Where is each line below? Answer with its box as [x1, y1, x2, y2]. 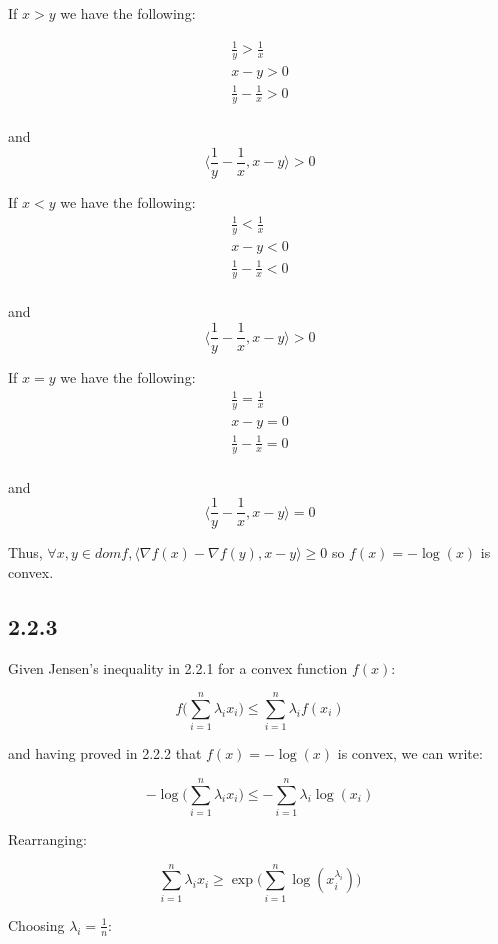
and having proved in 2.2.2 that [8, 743, 202, 764]
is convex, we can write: [337, 743, 483, 764]
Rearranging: [8, 829, 87, 850]
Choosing [8, 914, 65, 935]
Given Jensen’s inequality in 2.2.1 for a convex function [8, 657, 348, 678]
